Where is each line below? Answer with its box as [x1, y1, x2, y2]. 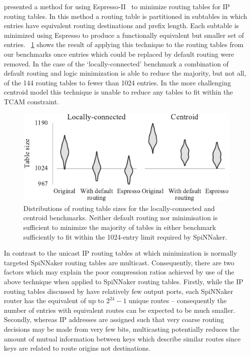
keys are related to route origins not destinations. [4, 343, 151, 353]
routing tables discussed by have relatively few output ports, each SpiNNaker [4, 286, 234, 296]
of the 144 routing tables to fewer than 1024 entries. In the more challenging [4, 77, 231, 87]
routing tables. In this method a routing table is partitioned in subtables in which [4, 11, 248, 21]
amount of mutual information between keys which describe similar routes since [4, 333, 241, 343]
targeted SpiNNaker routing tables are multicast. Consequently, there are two [4, 257, 234, 267]
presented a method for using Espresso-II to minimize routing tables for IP [4, 1, 230, 11]
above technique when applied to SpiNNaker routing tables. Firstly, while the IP [4, 276, 244, 286]
